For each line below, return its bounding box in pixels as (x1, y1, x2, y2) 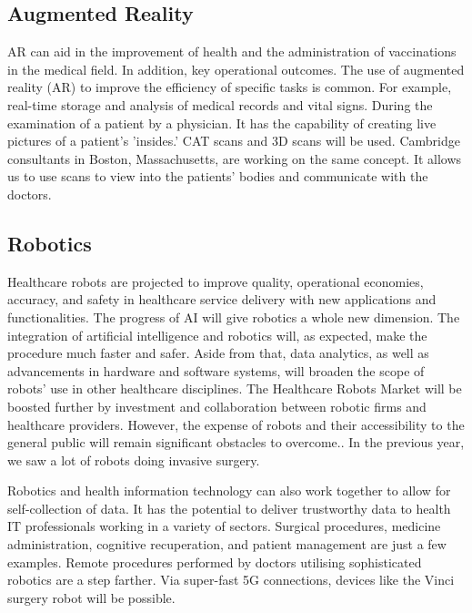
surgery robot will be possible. (7, 587, 176, 607)
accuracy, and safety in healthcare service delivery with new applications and (7, 290, 437, 309)
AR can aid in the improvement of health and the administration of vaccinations (7, 42, 457, 61)
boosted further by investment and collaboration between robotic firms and (7, 396, 427, 415)
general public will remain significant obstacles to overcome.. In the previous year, (7, 433, 465, 452)
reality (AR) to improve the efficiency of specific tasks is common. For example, (7, 77, 452, 97)
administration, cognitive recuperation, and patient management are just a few (7, 535, 447, 554)
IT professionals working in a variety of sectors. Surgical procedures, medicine (7, 516, 441, 536)
